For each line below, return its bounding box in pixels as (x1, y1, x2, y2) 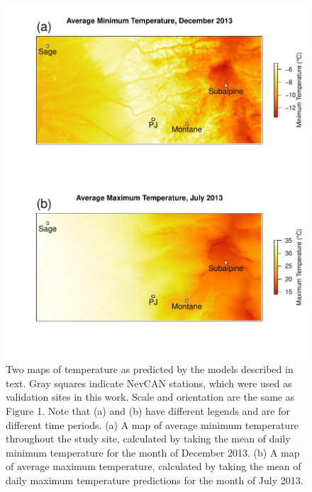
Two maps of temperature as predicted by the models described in (6, 362, 294, 377)
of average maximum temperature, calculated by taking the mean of (6, 459, 301, 474)
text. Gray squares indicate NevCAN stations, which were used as (6, 375, 292, 390)
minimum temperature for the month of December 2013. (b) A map (6, 445, 300, 459)
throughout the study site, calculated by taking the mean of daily (6, 431, 291, 446)
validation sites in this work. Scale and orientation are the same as (6, 389, 295, 404)
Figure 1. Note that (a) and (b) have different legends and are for (6, 404, 290, 418)
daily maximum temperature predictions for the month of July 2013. (6, 472, 303, 487)
